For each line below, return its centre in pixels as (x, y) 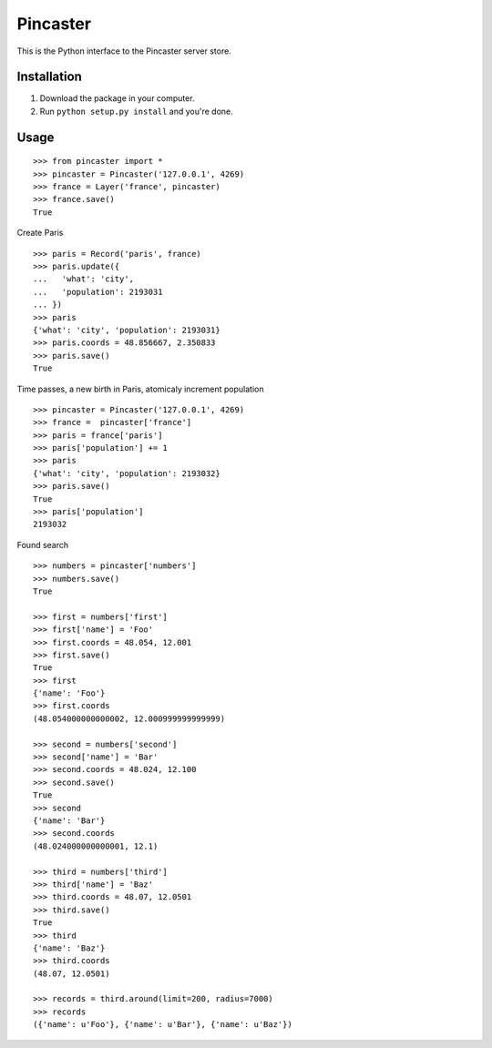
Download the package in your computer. (117, 98)
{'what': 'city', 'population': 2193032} (127, 473)
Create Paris (40, 233)
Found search (43, 544)
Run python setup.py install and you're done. (136, 111)
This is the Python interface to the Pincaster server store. (124, 51)
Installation (49, 77)
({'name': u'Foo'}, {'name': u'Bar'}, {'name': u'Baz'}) (163, 1025)
